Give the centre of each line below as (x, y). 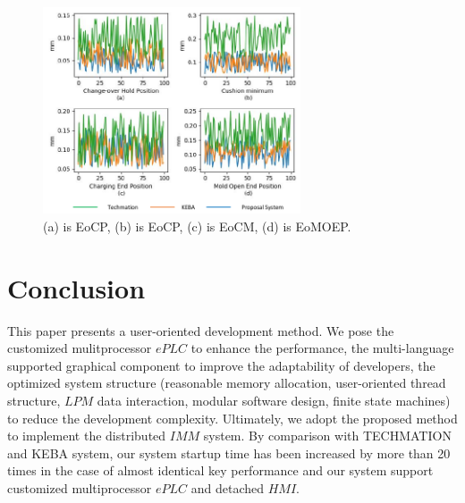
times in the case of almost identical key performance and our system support (220, 470)
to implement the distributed (87, 436)
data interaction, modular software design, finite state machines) (274, 401)
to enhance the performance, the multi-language (322, 348)
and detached (228, 488)
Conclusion (76, 287)
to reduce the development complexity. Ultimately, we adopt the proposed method (232, 418)
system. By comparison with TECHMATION (327, 436)
